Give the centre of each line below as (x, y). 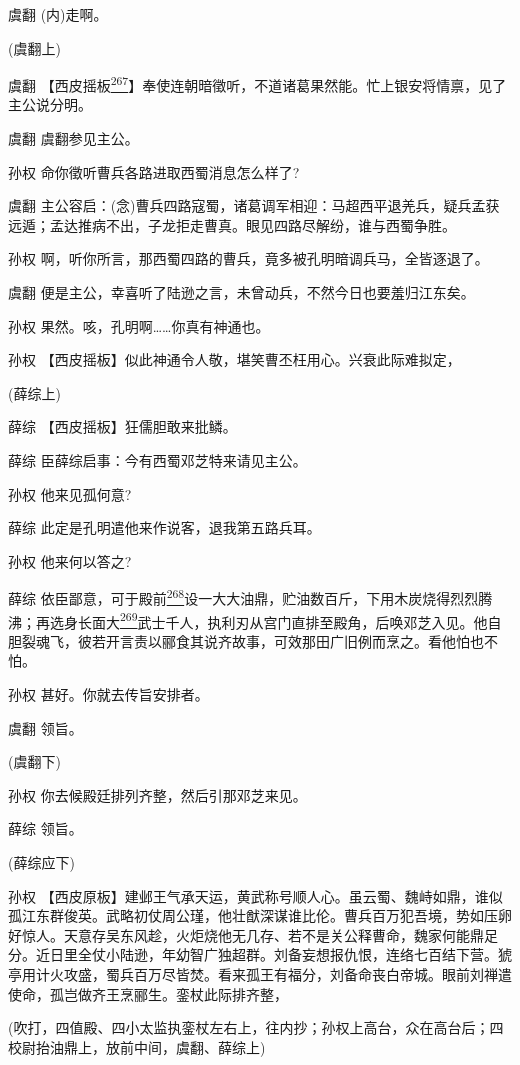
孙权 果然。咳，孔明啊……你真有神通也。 (139, 325)
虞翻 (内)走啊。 (58, 14)
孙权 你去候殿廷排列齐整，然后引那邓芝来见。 (157, 794)
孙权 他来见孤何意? (70, 493)
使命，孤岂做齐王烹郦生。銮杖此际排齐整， (148, 993)
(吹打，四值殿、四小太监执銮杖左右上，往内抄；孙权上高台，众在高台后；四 (256, 1027)
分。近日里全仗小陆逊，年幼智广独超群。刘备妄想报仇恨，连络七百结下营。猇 (260, 954)
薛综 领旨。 (45, 828)
